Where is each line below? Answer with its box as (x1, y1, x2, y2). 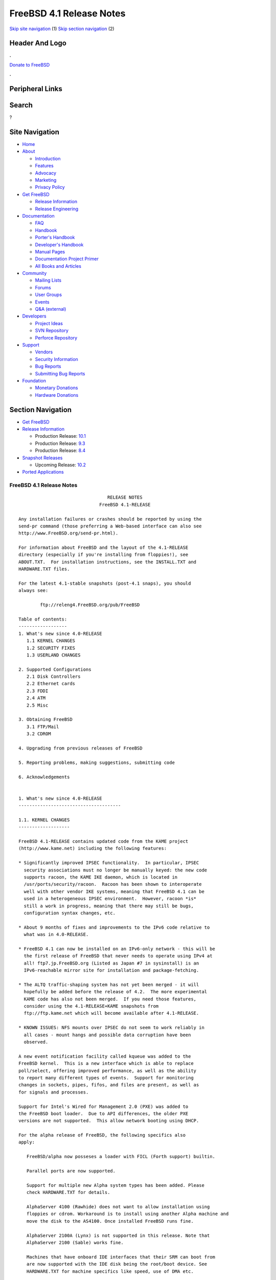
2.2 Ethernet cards (26, 681, 76, 687)
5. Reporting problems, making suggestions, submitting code (18, 759, 175, 765)
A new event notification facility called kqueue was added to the (18, 1053, 191, 1059)
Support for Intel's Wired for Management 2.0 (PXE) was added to (18, 1103, 189, 1110)
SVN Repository (35, 328, 69, 334)
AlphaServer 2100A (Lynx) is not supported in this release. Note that (26, 1232, 210, 1239)
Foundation (22, 377, 46, 383)
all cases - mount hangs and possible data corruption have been (24, 1032, 191, 1038)
